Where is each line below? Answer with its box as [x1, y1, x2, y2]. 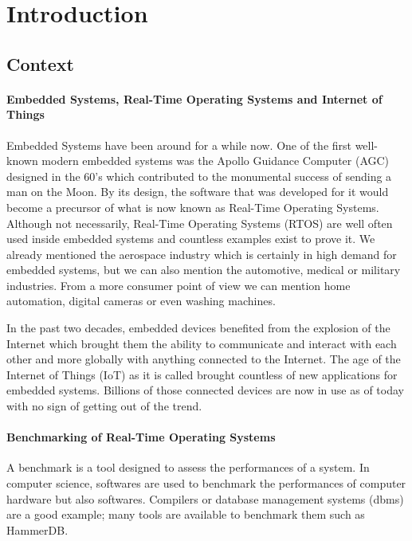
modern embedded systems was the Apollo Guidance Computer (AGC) [41, 152, 390, 169]
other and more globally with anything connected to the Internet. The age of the [6, 351, 401, 367]
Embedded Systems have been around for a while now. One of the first [6, 136, 351, 153]
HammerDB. [6, 521, 69, 538]
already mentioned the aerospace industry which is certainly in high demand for [6, 245, 397, 262]
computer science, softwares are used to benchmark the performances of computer [6, 475, 406, 492]
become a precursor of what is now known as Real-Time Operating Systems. [6, 198, 379, 215]
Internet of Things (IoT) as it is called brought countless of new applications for [6, 366, 398, 382]
